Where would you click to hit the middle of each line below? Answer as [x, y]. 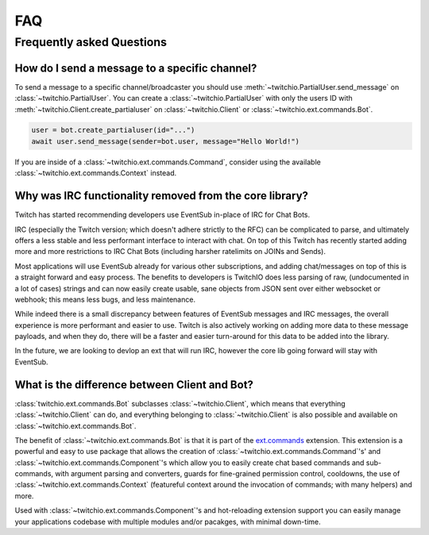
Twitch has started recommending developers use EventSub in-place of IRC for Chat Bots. [162, 215]
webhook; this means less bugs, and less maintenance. [105, 299]
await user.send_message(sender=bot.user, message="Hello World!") [166, 141]
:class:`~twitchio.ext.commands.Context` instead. [96, 173]
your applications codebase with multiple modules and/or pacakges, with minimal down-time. [168, 522]
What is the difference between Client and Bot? [134, 385]
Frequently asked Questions [91, 42]
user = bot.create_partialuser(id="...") [113, 130]
